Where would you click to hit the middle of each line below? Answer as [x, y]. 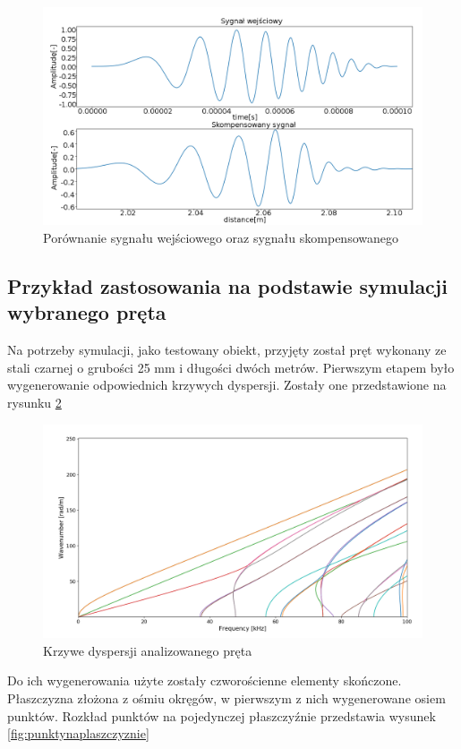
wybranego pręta [87, 312]
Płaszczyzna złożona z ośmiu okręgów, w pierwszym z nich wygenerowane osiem [226, 697]
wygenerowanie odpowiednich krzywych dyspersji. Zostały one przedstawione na [227, 385]
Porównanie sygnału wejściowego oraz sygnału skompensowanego [221, 238]
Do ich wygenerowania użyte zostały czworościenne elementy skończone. [205, 680]
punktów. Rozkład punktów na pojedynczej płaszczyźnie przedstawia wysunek [222, 715]
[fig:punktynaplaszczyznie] [78, 733]
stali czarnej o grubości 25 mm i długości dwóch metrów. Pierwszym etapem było [231, 367]
